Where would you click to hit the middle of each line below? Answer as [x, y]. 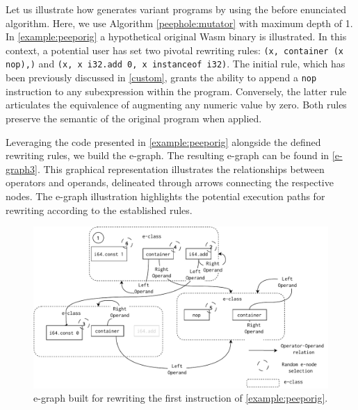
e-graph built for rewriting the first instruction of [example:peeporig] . [181, 398]
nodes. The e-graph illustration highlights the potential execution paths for [165, 196]
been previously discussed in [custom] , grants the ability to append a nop [161, 77]
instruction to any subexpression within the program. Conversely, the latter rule [176, 91]
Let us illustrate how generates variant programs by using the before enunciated [176, 9]
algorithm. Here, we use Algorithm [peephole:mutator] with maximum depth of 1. [179, 23]
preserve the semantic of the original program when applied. [134, 118]
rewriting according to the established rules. [99, 210]
